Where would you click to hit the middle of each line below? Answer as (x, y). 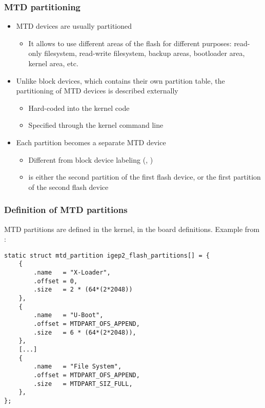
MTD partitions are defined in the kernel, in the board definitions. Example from (132, 229)
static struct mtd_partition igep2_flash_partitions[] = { (107, 255)
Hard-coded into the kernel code (79, 108)
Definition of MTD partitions (66, 210)
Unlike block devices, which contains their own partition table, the (120, 80)
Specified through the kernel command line (96, 125)
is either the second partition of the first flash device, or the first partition (145, 177)
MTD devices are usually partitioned (74, 26)
